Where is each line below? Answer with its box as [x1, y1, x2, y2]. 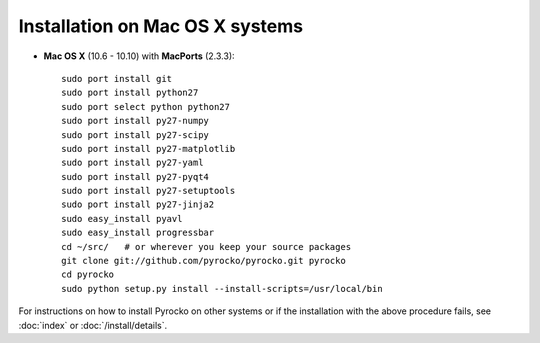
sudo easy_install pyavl [61, 213, 183, 224]
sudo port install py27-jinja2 [61, 199, 215, 210]
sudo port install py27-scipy [61, 129, 210, 140]
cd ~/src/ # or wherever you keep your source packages [61, 241, 352, 252]
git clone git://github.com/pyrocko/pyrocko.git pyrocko [61, 255, 347, 267]
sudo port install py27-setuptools [61, 185, 236, 197]
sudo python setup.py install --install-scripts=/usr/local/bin [61, 283, 384, 294]
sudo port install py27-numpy [61, 115, 210, 127]
